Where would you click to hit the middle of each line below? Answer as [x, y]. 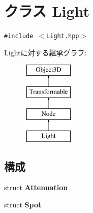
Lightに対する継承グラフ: [45, 52]
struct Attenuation [36, 187]
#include [19, 36]
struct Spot [23, 204]
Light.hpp [63, 36]
